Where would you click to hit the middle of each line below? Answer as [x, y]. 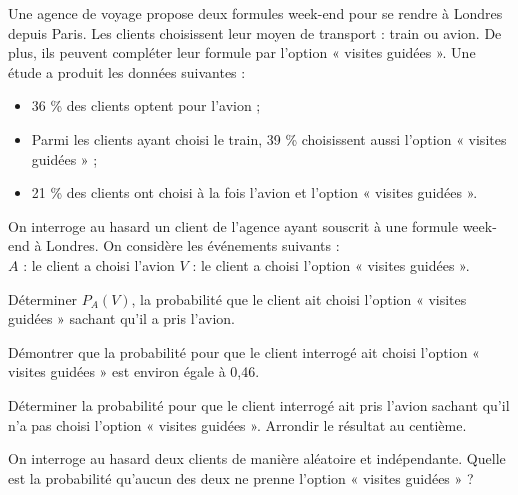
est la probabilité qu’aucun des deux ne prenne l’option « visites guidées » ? [241, 477]
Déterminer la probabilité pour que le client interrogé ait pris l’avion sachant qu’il [259, 404]
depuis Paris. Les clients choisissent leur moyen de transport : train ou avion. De [255, 32]
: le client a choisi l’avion [99, 264]
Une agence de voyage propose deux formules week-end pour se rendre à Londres [255, 13]
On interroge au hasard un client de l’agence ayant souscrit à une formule [233, 225]
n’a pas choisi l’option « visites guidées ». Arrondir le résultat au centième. [237, 424]
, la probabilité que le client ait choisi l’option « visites [299, 298]
